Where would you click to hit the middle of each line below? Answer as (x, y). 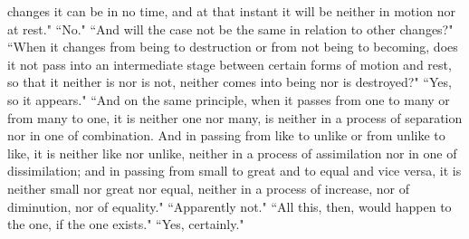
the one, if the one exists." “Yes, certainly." (126, 224)
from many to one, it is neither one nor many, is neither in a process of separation (235, 117)
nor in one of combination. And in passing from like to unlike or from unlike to (226, 135)
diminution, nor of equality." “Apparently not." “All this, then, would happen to (230, 206)
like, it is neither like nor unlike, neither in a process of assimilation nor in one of (232, 153)
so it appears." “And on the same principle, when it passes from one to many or (229, 99)
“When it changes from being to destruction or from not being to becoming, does (233, 47)
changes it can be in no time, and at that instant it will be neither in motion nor (231, 11)
